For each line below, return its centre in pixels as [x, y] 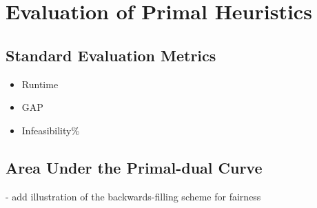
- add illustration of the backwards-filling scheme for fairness [133, 196]
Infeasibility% [51, 130]
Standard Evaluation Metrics [111, 55]
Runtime [40, 84]
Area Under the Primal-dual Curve [134, 167]
